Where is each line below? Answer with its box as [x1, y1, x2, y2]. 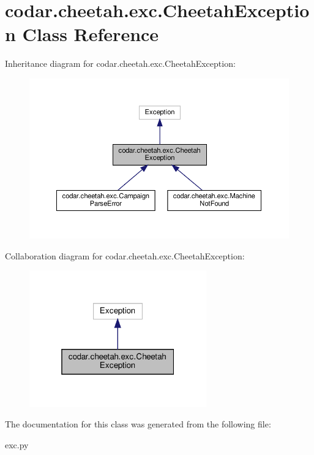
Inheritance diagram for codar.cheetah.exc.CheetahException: [5, 57, 236, 70]
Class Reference [22, 21, 159, 47]
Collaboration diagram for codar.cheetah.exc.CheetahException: [5, 249, 245, 262]
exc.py [5, 438, 29, 451]
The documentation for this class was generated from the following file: [5, 418, 271, 430]
